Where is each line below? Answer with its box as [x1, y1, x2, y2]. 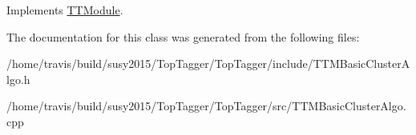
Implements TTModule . [6, 2, 123, 18]
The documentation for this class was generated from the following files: [6, 28, 360, 45]
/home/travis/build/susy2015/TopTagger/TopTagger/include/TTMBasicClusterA [6, 55, 410, 72]
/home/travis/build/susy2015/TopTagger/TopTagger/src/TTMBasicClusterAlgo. [6, 97, 406, 114]
